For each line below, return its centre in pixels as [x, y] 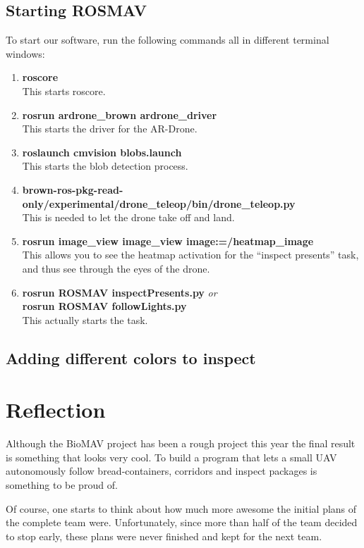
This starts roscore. [64, 91]
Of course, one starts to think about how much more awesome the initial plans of [181, 508]
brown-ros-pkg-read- [73, 189]
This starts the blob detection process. [105, 166]
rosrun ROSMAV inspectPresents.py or [120, 292]
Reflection [56, 410]
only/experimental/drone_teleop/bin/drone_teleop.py [159, 203]
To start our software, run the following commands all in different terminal [168, 40]
